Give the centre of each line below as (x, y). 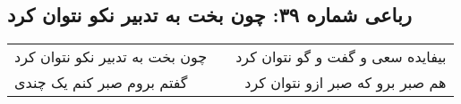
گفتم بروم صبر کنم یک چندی (101, 83)
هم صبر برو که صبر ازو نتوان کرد (346, 83)
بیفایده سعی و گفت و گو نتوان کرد (341, 57)
